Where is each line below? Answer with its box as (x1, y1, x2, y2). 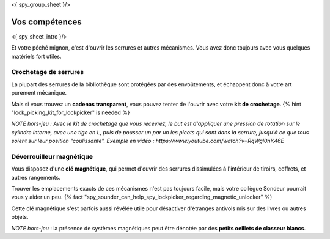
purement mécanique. (11, 89, 67, 97)
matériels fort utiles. (11, 53, 62, 60)
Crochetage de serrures (11, 68, 84, 76)
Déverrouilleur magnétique (11, 152, 93, 161)
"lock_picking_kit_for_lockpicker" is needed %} (11, 109, 130, 116)
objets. (11, 213, 29, 221)
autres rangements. (11, 174, 61, 181)
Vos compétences (11, 17, 82, 27)
